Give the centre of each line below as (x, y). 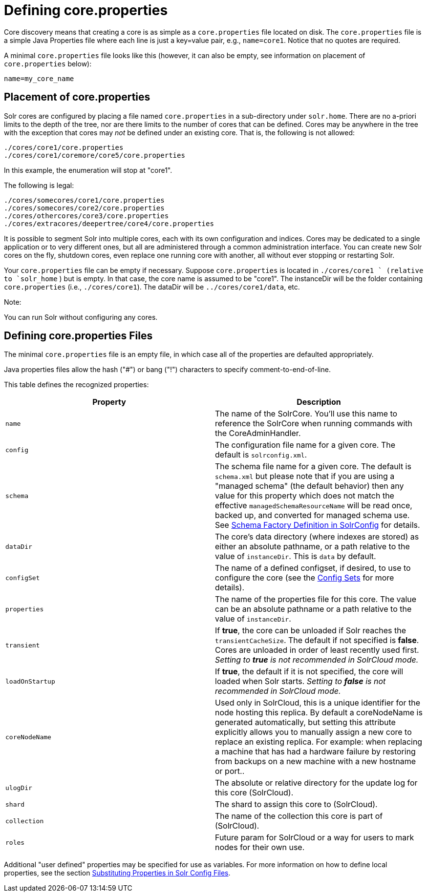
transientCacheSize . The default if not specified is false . (317, 640)
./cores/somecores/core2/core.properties (84, 208)
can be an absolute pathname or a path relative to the (313, 609)
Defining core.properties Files (78, 336)
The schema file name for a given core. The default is (313, 467)
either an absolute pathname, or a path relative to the (312, 547)
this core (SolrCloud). (254, 793)
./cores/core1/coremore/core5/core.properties (95, 155)
